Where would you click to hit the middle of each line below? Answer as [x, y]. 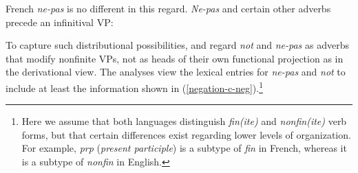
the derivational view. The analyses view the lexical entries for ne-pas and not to [176, 72]
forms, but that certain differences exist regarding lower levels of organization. [186, 134]
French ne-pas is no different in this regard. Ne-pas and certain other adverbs [168, 8]
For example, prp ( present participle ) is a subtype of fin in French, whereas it [184, 148]
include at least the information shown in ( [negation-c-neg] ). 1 [134, 86]
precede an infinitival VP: [60, 22]
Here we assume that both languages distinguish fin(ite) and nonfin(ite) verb [184, 121]
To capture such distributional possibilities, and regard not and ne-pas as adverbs [177, 45]
